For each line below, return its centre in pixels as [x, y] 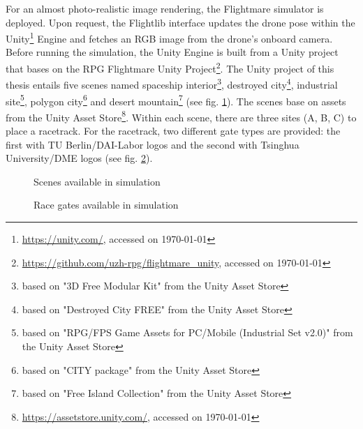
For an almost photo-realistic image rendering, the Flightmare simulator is [165, 8]
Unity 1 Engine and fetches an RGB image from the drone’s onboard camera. [169, 37]
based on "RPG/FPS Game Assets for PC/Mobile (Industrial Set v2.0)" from [187, 332]
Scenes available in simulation [97, 181]
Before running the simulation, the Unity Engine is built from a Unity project [172, 52]
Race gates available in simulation [106, 205]
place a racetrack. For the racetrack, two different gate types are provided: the [173, 131]
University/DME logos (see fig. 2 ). [79, 158]
